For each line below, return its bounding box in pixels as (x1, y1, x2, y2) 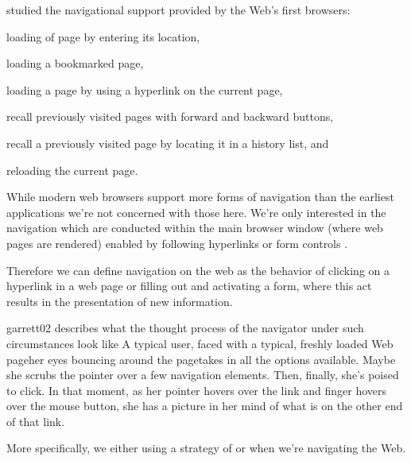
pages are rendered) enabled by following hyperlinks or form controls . (6, 234, 348, 251)
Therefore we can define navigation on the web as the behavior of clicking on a (6, 261, 390, 278)
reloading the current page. (6, 161, 138, 178)
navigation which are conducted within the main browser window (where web (6, 219, 383, 236)
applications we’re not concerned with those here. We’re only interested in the (6, 203, 386, 220)
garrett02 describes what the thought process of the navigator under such (6, 320, 364, 336)
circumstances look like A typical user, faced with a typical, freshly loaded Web (6, 335, 394, 351)
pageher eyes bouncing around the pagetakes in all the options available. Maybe (6, 351, 396, 367)
